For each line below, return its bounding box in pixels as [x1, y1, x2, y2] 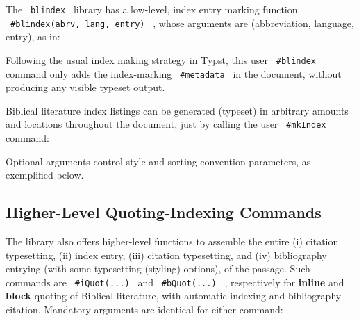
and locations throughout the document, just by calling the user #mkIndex [6, 117, 326, 131]
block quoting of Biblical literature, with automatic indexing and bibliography [6, 288, 342, 303]
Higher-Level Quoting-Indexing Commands [6, 201, 322, 223]
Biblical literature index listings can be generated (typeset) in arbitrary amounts [6, 103, 349, 117]
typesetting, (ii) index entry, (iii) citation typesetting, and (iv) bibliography [6, 247, 327, 262]
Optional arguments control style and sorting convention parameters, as [6, 154, 311, 168]
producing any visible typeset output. [6, 80, 165, 94]
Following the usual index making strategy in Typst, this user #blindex [6, 52, 316, 67]
